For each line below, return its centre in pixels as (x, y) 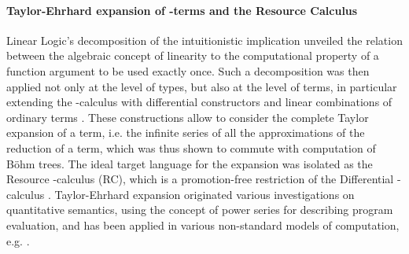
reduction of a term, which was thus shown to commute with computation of (191, 147)
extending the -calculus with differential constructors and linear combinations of (199, 102)
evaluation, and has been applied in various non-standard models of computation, (203, 225)
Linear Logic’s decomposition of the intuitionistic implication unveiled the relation (204, 40)
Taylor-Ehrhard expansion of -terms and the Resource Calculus (182, 10)
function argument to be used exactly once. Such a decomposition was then (188, 70)
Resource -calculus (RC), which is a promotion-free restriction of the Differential (200, 179)
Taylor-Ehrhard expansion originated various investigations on (204, 194)
